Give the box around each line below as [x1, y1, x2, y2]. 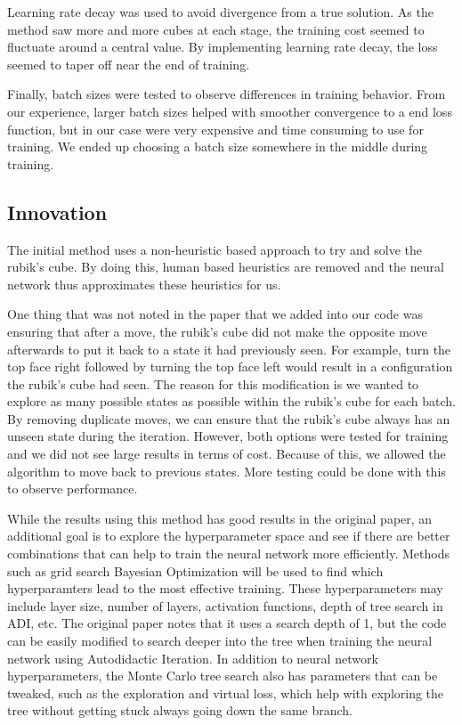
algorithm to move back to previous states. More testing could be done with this [7, 461, 446, 480]
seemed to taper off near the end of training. [7, 54, 250, 73]
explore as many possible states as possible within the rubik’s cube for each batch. [7, 392, 457, 411]
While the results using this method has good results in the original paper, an [7, 509, 433, 527]
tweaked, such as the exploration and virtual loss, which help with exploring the [7, 683, 444, 702]
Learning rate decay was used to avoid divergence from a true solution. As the [7, 3, 434, 20]
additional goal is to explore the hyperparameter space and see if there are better [7, 526, 450, 545]
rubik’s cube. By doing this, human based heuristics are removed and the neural [7, 257, 444, 276]
